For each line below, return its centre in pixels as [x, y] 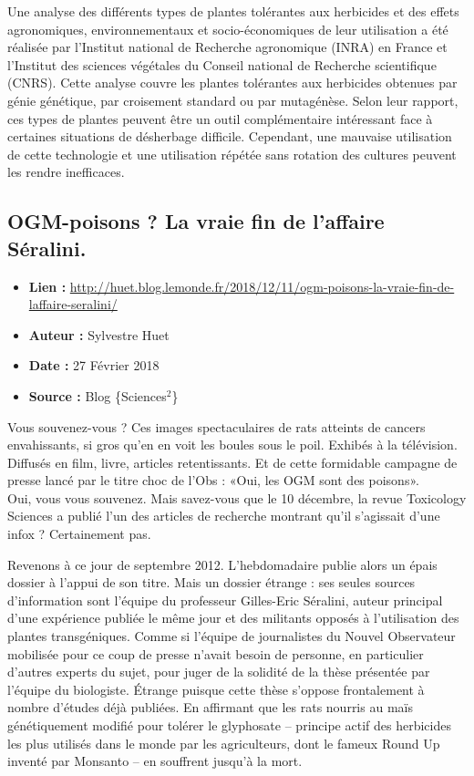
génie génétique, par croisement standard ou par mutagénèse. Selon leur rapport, [233, 100]
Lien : [47, 286]
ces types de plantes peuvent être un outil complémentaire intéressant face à [220, 118]
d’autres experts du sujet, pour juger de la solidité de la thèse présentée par [219, 672]
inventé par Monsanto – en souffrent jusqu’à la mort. [155, 761]
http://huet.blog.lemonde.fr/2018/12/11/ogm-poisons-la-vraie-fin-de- [262, 286]
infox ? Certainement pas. [79, 534]
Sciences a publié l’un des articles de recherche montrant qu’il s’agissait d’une [224, 516]
